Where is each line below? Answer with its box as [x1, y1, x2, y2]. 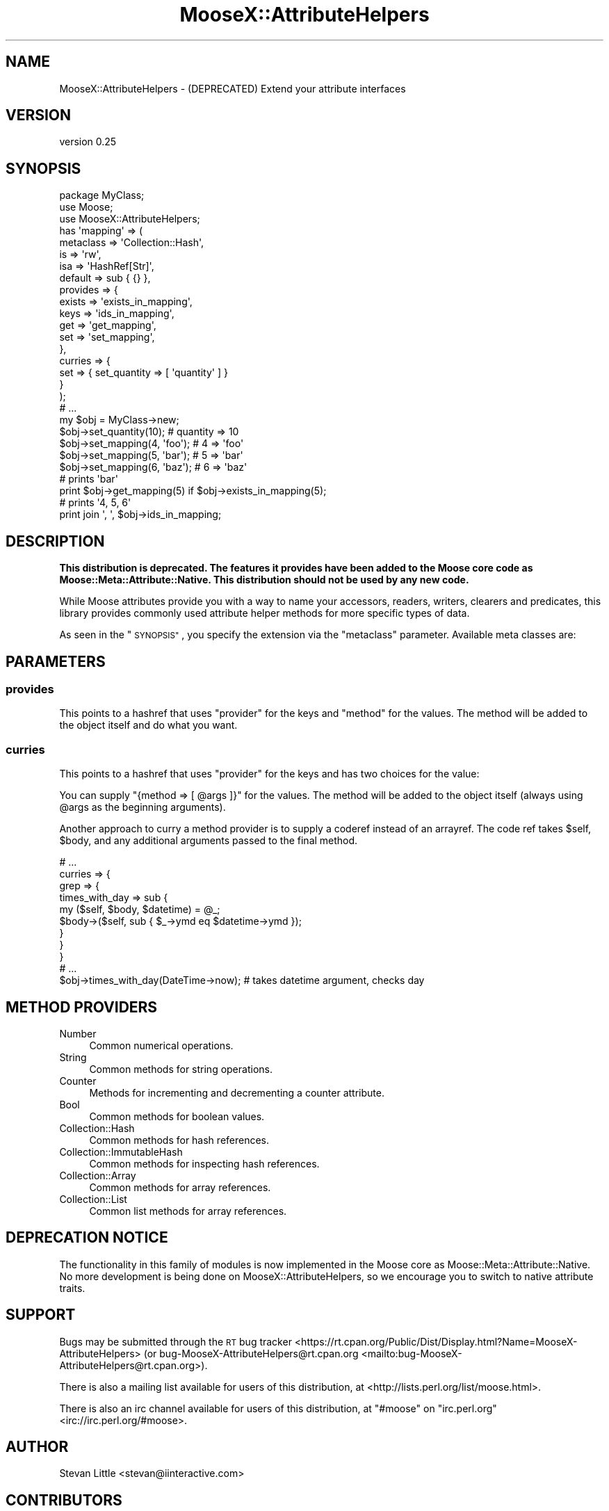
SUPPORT [6, 1306, 76, 1324]
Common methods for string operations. [89, 1062, 273, 1075]
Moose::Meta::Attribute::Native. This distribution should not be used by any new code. [59, 574, 469, 586]
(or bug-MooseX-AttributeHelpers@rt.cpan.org [143, 1347, 359, 1359]
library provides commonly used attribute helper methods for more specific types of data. [59, 607, 470, 620]
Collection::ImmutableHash [59, 1145, 183, 1158]
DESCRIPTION [6, 532, 105, 550]
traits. [59, 1282, 86, 1294]
